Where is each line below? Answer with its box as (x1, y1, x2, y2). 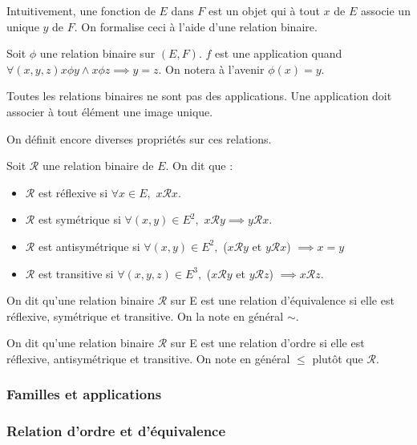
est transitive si (38, 265, 114, 281)
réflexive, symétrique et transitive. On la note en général (6, 307, 284, 324)
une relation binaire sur (39, 45, 156, 62)
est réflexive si (38, 184, 108, 200)
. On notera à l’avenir (158, 60, 265, 77)
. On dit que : (165, 157, 233, 174)
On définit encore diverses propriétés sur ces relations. (6, 130, 272, 147)
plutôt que (312, 350, 363, 366)
